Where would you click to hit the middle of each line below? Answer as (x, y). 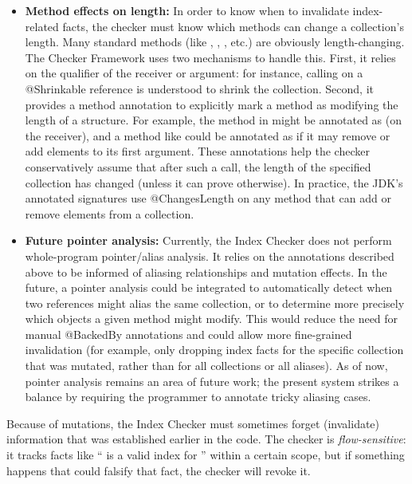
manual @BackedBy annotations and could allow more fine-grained (188, 334)
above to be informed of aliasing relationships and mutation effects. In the (206, 272)
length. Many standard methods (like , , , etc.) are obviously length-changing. (215, 42)
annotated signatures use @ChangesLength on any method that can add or (208, 198)
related (42, 26)
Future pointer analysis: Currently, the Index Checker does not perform (208, 240)
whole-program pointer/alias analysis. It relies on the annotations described (210, 256)
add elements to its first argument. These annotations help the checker (197, 151)
